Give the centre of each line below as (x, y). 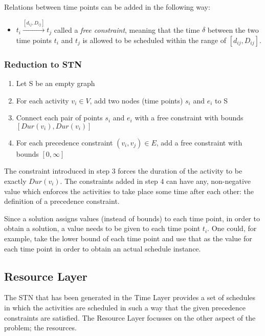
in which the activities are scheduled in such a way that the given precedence (125, 307)
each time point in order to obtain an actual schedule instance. (103, 248)
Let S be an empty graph (56, 83)
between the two (233, 29)
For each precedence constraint (64, 142)
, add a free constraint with (199, 142)
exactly (15, 181)
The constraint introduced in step (57, 171)
